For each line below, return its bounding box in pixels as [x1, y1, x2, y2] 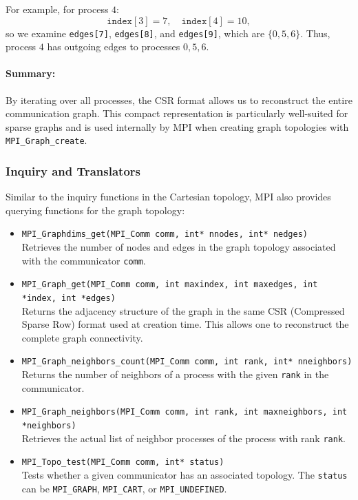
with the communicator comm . [21, 253, 146, 267]
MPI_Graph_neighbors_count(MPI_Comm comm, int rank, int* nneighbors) [21, 357, 352, 367]
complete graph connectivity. [21, 330, 143, 344]
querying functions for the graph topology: [6, 202, 185, 217]
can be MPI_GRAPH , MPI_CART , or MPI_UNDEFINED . [21, 481, 227, 495]
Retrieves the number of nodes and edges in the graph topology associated [21, 240, 336, 254]
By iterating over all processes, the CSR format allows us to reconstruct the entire [6, 92, 352, 107]
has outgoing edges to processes [47, 39, 180, 54]
